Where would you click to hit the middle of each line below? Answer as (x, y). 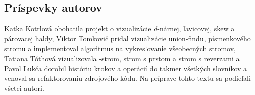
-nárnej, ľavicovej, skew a (196, 29)
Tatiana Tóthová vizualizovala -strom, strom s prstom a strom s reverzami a (122, 58)
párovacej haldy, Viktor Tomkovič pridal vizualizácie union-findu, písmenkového (127, 38)
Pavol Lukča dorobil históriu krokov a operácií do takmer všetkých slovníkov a (126, 68)
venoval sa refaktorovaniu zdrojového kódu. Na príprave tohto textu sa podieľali (127, 78)
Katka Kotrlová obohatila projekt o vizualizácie (78, 29)
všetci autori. (24, 88)
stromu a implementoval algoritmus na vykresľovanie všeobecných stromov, (120, 48)
